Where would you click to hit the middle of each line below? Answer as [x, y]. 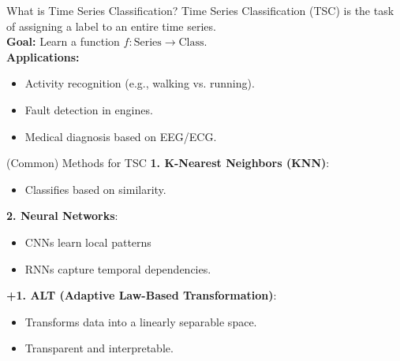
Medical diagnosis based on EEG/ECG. [121, 136]
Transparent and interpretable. [99, 348]
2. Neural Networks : [62, 216]
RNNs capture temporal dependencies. [118, 268]
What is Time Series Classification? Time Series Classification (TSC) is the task [200, 10]
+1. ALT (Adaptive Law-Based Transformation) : [142, 295]
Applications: [43, 56]
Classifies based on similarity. [95, 189]
